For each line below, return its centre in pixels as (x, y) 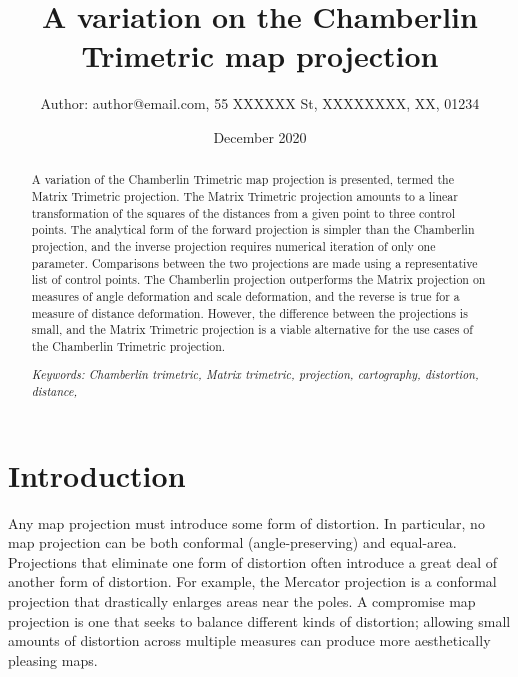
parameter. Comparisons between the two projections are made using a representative (254, 262)
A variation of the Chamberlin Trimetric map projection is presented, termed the (242, 179)
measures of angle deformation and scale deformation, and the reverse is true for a (245, 295)
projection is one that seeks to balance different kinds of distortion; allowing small (259, 620)
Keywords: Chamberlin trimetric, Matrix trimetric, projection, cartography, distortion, (255, 374)
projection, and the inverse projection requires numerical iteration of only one (233, 245)
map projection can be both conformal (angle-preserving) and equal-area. (232, 542)
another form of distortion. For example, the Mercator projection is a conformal (252, 581)
